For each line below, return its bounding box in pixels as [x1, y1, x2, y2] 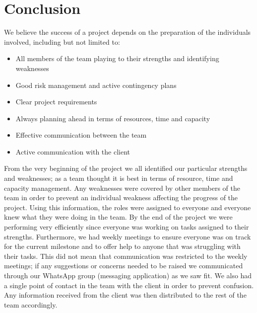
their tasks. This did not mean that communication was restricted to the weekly [4, 250, 248, 261]
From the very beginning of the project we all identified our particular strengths [4, 163, 248, 173]
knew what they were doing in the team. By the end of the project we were [4, 212, 233, 222]
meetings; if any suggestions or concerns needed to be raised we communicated [4, 260, 243, 271]
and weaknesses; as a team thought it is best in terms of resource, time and [4, 173, 233, 183]
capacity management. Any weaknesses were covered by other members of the [4, 182, 240, 193]
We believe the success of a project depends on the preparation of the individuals [4, 27, 251, 37]
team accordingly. [4, 299, 58, 310]
